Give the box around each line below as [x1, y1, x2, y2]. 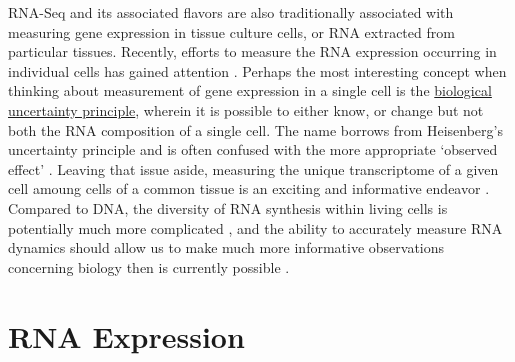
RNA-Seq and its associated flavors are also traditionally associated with [8, 2, 454, 22]
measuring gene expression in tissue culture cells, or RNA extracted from [8, 21, 455, 42]
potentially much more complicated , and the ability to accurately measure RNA [8, 217, 503, 238]
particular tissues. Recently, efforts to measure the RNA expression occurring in [8, 41, 497, 62]
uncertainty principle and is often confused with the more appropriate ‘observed [8, 139, 498, 160]
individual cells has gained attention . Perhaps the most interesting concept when [8, 60, 507, 81]
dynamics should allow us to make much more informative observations [8, 237, 445, 258]
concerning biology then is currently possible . [8, 256, 290, 277]
